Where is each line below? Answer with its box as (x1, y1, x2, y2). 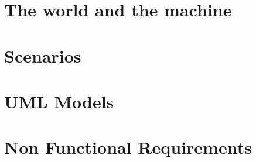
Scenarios (4, 43, 81, 67)
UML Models (4, 89, 114, 113)
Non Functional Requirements (4, 135, 252, 159)
